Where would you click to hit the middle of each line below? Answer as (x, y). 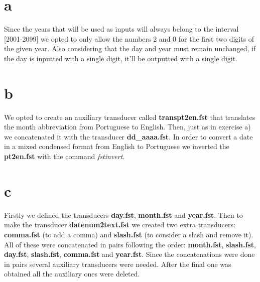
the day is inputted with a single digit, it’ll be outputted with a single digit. (121, 58)
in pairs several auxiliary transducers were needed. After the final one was (118, 264)
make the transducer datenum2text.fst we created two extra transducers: (120, 225)
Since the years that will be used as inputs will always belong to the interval (121, 29)
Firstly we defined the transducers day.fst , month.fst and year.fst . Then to (123, 215)
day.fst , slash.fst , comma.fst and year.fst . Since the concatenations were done (129, 254)
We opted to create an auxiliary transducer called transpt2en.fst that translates (130, 117)
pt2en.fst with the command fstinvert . (64, 156)
